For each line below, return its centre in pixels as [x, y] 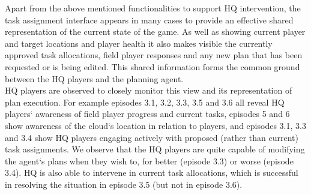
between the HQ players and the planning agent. [94, 78]
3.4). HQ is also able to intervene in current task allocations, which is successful [152, 172]
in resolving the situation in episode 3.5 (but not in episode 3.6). [124, 184]
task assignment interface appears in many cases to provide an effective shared [149, 19]
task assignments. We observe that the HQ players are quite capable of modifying [155, 149]
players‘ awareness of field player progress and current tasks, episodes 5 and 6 [147, 114]
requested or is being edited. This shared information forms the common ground [152, 66]
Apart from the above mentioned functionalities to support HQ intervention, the [153, 8]
